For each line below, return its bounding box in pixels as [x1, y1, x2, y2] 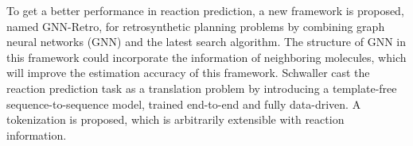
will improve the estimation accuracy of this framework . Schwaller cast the [6, 64, 370, 81]
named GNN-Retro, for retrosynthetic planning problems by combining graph [6, 17, 385, 34]
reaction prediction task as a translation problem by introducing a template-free [6, 79, 397, 96]
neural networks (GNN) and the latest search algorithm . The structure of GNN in [6, 33, 407, 50]
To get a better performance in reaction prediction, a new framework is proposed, [6, 2, 404, 18]
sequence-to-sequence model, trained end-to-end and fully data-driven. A [6, 95, 361, 112]
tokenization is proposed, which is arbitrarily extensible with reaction [6, 111, 345, 128]
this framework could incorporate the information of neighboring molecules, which [6, 48, 407, 65]
